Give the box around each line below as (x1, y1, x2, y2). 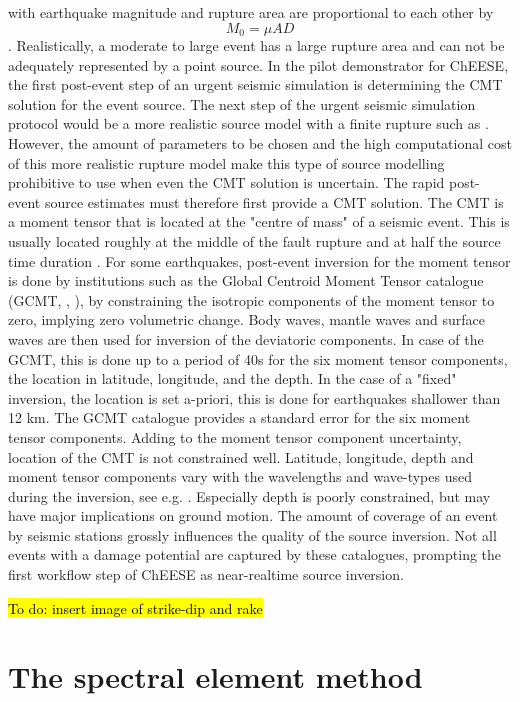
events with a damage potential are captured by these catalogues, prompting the (8, 544, 502, 565)
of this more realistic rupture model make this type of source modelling (8, 152, 445, 173)
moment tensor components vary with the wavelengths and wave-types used (8, 466, 472, 487)
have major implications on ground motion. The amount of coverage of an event (8, 505, 498, 526)
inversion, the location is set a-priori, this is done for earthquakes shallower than (8, 387, 501, 408)
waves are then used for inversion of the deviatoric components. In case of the (8, 328, 484, 349)
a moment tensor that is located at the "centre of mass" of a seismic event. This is (8, 211, 510, 232)
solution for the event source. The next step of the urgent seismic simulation (8, 93, 476, 114)
